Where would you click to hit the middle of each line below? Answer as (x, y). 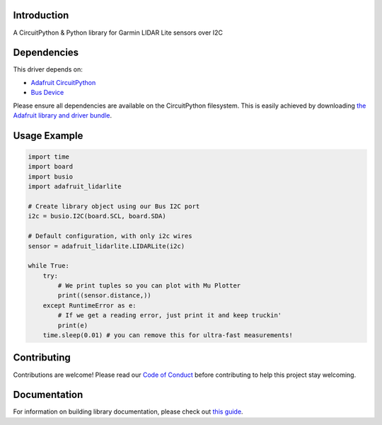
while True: (49, 266)
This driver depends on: (48, 69)
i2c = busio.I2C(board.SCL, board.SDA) (97, 216)
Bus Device (47, 93)
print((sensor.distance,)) (104, 295)
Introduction (41, 15)
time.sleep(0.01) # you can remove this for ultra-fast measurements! (168, 335)
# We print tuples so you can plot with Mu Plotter (149, 286)
